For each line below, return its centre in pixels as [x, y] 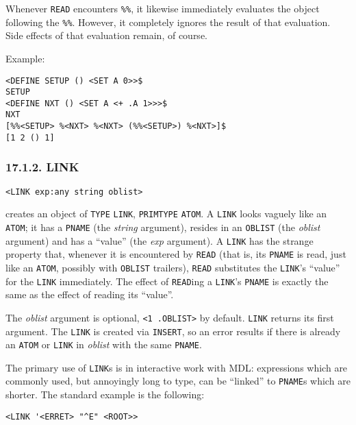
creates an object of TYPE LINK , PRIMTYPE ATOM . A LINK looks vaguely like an [166, 214]
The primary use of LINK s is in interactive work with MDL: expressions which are [177, 367]
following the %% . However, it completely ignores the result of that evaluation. [168, 22]
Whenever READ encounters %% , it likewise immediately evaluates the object [163, 8]
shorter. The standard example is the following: [105, 394]
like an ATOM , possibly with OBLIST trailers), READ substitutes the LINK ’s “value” [173, 267]
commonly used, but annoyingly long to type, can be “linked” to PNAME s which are [178, 381]
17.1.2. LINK [42, 167]
